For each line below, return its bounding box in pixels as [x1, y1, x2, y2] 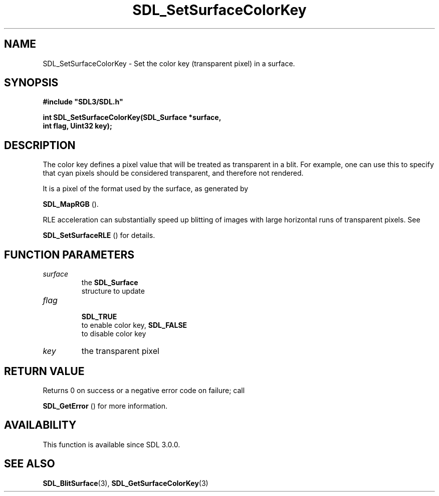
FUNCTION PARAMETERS [4, 248, 134, 261]
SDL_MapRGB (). [43, 200, 99, 209]
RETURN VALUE [4, 364, 85, 378]
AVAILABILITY [4, 419, 77, 432]
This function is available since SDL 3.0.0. [43, 440, 180, 449]
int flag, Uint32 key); [43, 121, 112, 131]
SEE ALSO [4, 457, 55, 470]
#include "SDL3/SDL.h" [43, 97, 123, 106]
